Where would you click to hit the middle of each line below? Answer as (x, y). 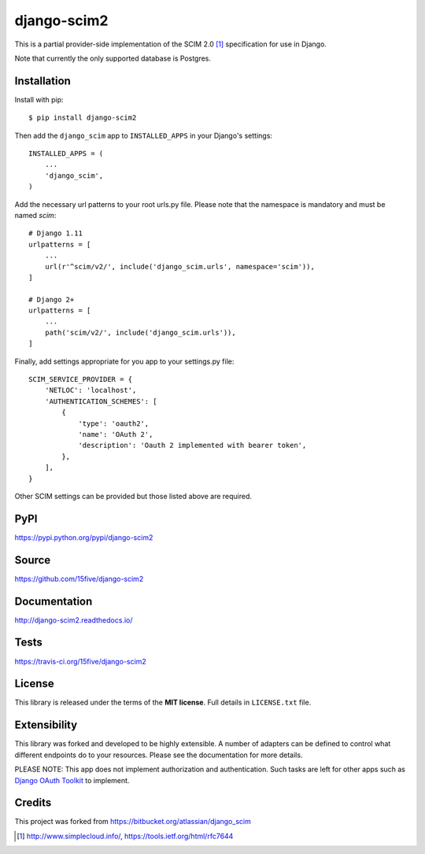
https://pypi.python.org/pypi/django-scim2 (84, 537)
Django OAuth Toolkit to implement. (72, 780)
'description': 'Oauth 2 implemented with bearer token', (192, 445)
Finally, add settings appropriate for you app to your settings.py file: (124, 361)
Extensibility (46, 725)
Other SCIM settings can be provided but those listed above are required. (133, 496)
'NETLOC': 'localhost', (91, 390)
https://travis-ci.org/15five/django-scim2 (81, 661)
